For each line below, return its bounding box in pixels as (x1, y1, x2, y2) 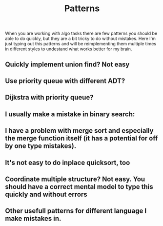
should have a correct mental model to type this (5, 183, 153, 191)
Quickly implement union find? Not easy (5, 60, 130, 68)
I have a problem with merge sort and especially (5, 126, 154, 135)
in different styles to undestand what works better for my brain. (5, 46, 132, 52)
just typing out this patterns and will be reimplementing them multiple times (5, 41, 157, 47)
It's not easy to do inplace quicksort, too (5, 158, 130, 166)
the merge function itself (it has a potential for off (5, 134, 158, 143)
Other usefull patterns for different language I (5, 207, 147, 215)
